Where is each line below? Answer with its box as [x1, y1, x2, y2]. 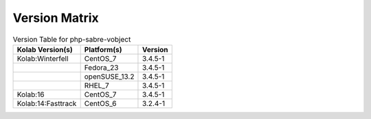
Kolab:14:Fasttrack [16, 98, 77, 108]
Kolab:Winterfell [16, 53, 69, 63]
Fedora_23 [84, 62, 119, 72]
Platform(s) [84, 44, 122, 54]
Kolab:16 [16, 90, 45, 99]
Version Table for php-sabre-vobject [12, 34, 131, 44]
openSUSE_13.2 [84, 72, 135, 81]
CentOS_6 [84, 98, 117, 108]
